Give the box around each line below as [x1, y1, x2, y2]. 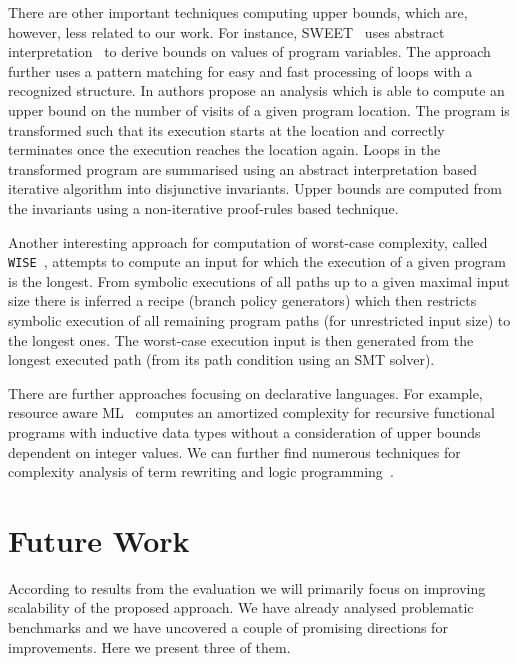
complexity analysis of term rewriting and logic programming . [8, 461, 394, 482]
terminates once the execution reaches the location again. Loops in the [8, 139, 441, 160]
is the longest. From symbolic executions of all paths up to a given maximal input [8, 270, 510, 291]
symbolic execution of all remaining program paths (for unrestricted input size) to [8, 309, 511, 330]
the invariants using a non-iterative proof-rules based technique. [8, 197, 399, 218]
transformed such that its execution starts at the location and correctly [8, 119, 445, 140]
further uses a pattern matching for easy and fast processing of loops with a [8, 60, 473, 81]
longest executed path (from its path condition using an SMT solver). [8, 349, 435, 370]
